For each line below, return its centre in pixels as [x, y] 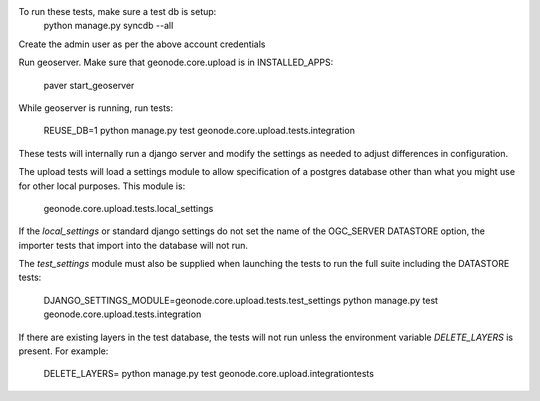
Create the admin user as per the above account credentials [142, 44]
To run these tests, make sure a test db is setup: [117, 11]
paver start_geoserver [89, 85]
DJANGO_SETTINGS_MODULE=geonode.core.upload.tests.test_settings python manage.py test [241, 300]
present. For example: [63, 351]
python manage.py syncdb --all [108, 26]
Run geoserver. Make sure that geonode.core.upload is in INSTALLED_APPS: [176, 62]
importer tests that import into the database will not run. [133, 245]
